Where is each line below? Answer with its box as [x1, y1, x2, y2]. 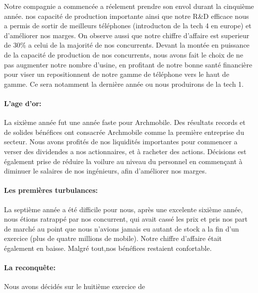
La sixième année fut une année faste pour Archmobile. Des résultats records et [4, 117, 246, 127]
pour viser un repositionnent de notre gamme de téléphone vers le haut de [4, 69, 229, 79]
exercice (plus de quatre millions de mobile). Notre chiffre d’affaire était [4, 233, 222, 243]
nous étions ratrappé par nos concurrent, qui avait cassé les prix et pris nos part [4, 214, 248, 224]
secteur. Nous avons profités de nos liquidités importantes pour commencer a [4, 136, 238, 147]
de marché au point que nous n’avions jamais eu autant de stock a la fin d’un [4, 223, 239, 234]
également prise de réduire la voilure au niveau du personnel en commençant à [4, 156, 243, 166]
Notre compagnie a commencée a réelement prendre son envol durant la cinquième [4, 1, 254, 11]
